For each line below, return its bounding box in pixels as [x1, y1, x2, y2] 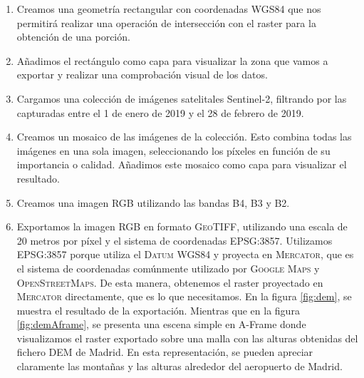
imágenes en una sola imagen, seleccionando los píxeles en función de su [16, 143, 331, 158]
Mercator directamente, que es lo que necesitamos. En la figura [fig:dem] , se [16, 289, 352, 304]
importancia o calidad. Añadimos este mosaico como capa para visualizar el [16, 157, 347, 172]
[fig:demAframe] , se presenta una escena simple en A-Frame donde [16, 317, 306, 332]
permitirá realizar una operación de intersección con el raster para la [16, 15, 316, 30]
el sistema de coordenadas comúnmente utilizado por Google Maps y [16, 260, 320, 275]
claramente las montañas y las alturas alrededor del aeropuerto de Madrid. [16, 359, 343, 374]
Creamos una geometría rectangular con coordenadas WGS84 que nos [16, 1, 321, 16]
